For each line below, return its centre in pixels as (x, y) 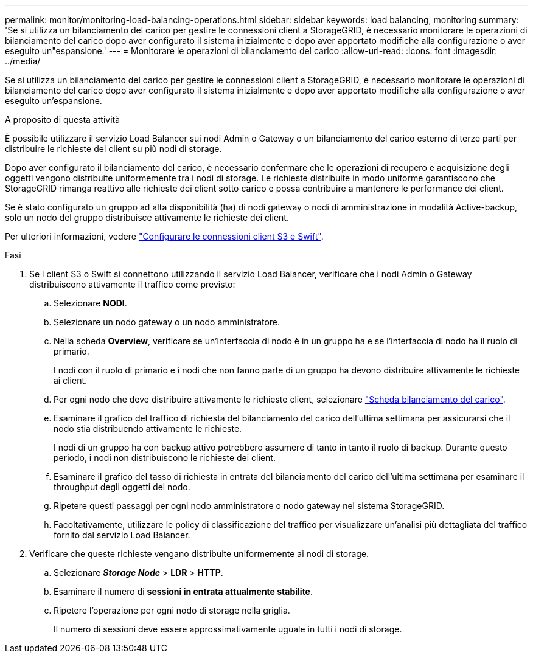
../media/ (23, 61)
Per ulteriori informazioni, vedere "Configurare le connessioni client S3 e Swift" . (164, 236)
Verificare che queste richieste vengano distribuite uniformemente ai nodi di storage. (199, 554)
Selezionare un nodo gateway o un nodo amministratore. (167, 322)
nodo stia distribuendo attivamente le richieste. (148, 428)
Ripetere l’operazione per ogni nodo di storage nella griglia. (172, 610)
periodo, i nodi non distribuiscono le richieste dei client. (165, 458)
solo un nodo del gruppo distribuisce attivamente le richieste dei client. (147, 217)
